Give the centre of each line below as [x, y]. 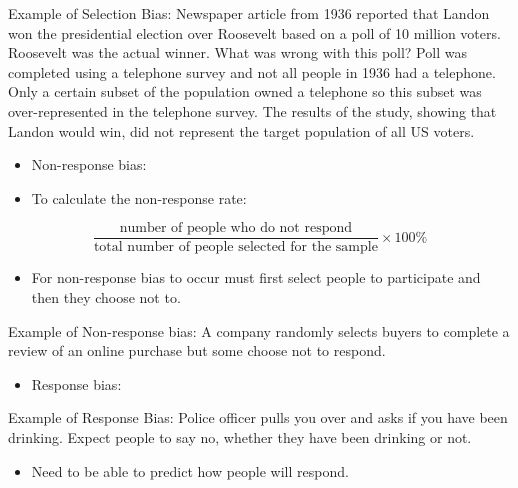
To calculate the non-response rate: [139, 197]
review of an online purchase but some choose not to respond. [197, 350]
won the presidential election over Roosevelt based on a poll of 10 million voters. [254, 32]
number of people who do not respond [236, 228]
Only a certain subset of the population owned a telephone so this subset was [245, 91]
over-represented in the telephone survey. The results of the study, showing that [252, 110]
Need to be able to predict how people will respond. [190, 470]
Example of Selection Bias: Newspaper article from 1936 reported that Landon [249, 13]
